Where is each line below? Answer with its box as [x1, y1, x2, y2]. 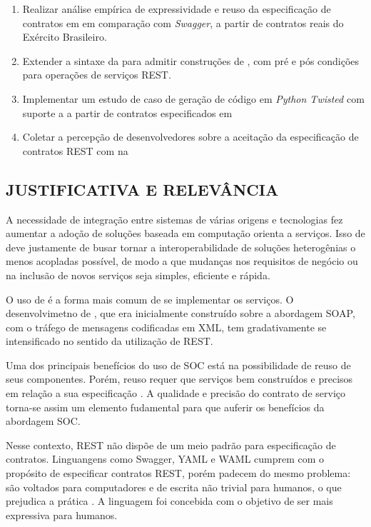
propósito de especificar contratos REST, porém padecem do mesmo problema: [6, 466, 351, 481]
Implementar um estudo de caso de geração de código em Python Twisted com [22, 91, 365, 106]
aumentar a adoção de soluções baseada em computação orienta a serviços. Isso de [6, 226, 365, 241]
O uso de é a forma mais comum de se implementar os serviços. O [6, 291, 294, 306]
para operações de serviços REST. [22, 67, 171, 82]
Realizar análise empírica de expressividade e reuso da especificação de [22, 1, 331, 16]
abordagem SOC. [6, 413, 81, 428]
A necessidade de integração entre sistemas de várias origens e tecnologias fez [6, 211, 343, 226]
